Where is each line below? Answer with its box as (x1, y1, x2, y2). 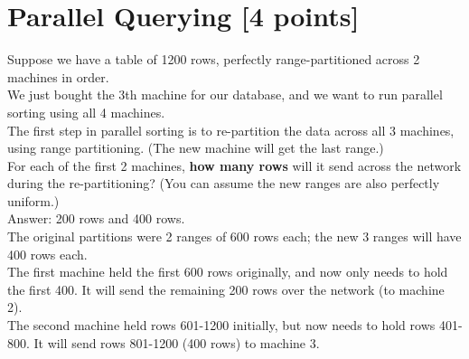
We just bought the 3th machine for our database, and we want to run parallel (7, 85, 443, 104)
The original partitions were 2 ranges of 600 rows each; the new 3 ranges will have (7, 227, 462, 246)
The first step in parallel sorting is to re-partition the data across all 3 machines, (7, 120, 455, 139)
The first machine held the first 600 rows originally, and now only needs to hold (7, 262, 448, 281)
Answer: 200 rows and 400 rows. (7, 209, 185, 228)
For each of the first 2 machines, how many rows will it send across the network (7, 156, 462, 175)
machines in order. (7, 67, 109, 86)
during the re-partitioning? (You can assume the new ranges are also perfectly (7, 174, 440, 193)
